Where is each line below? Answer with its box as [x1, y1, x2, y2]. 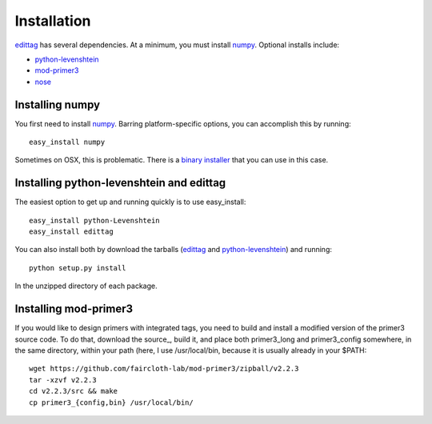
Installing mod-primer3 [14, 302, 134, 316]
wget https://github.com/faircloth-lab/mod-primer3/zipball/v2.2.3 [29, 364, 299, 374]
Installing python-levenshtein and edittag [14, 176, 226, 190]
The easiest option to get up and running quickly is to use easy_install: [14, 197, 246, 207]
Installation [14, 12, 91, 30]
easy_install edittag [29, 227, 114, 236]
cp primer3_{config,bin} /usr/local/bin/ [29, 398, 194, 407]
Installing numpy [14, 98, 100, 111]
